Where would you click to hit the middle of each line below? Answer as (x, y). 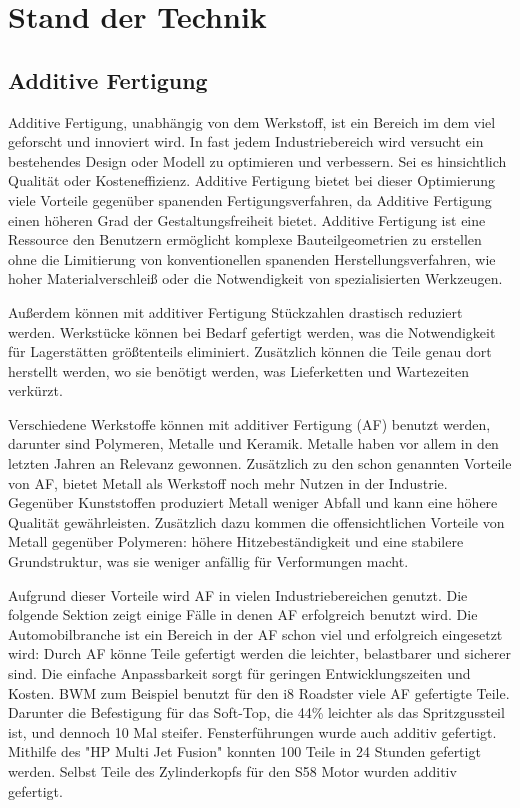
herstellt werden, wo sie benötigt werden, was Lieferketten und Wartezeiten (239, 370)
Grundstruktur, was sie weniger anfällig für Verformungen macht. (208, 561)
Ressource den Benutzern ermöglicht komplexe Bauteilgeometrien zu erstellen (245, 239)
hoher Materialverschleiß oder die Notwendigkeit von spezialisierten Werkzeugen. (255, 278)
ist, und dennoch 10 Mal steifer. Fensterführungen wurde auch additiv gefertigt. (252, 731)
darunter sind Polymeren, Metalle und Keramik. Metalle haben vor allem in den (253, 443)
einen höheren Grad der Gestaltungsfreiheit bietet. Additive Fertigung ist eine (247, 219)
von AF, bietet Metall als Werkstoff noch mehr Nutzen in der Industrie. (228, 482)
